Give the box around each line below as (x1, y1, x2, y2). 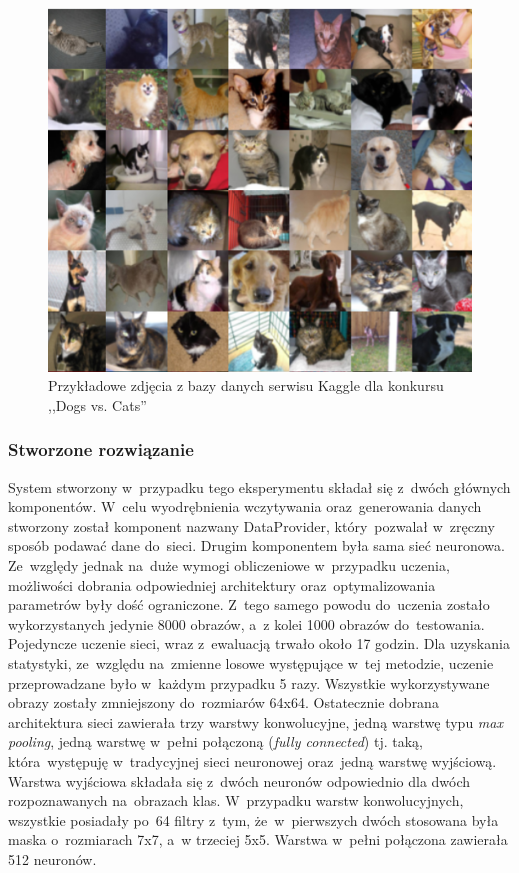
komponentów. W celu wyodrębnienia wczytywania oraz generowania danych (8, 496, 482, 517)
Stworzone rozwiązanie (8, 437, 194, 462)
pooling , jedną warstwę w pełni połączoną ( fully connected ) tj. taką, (8, 731, 423, 752)
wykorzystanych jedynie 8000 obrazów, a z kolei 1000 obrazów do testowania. (8, 613, 485, 634)
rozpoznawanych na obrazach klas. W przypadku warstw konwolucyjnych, (8, 790, 464, 811)
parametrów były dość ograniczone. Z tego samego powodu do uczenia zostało (8, 594, 490, 615)
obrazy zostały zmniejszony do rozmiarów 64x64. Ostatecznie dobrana (8, 692, 439, 713)
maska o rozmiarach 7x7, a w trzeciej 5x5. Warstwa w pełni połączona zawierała (8, 829, 508, 850)
